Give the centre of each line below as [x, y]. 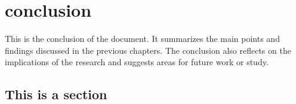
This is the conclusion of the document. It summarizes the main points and [142, 39]
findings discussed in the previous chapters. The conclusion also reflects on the [148, 50]
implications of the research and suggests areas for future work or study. [137, 62]
